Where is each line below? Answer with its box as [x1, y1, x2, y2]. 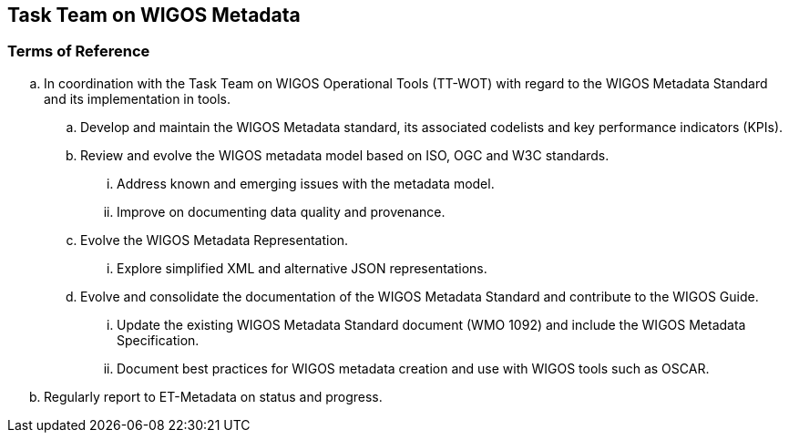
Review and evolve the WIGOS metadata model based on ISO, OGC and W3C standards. [80, 147, 610, 163]
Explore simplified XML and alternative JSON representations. [117, 260, 487, 276]
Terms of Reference [7, 42, 150, 61]
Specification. [117, 332, 200, 348]
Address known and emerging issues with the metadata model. [117, 175, 495, 191]
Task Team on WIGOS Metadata [7, 4, 301, 26]
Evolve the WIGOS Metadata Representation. [80, 231, 349, 248]
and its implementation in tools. [44, 90, 231, 107]
